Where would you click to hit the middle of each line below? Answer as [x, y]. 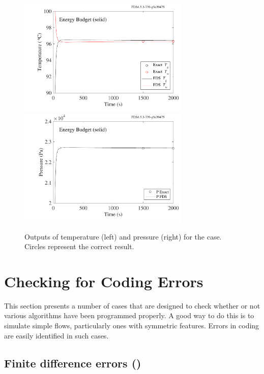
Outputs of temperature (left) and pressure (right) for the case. [123, 236]
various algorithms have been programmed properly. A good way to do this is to [129, 315]
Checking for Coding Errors [104, 281]
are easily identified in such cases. [56, 335]
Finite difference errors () [73, 363]
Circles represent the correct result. [79, 246]
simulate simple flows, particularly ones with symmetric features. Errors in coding [132, 325]
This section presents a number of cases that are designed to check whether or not [132, 305]
